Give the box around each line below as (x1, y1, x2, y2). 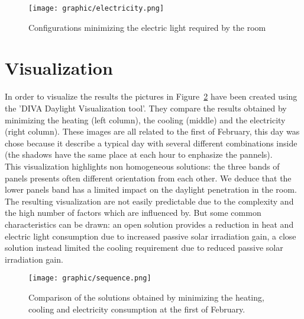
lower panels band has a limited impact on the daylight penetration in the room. (5, 183, 297, 196)
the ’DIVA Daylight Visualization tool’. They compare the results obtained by (5, 101, 287, 114)
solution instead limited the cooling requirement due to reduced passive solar (5, 241, 283, 254)
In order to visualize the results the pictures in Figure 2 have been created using (5, 90, 297, 103)
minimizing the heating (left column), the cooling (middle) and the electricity (5, 113, 286, 126)
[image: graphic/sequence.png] (28, 274, 151, 283)
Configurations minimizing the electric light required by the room (28, 21, 266, 33)
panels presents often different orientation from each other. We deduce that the (5, 171, 292, 184)
